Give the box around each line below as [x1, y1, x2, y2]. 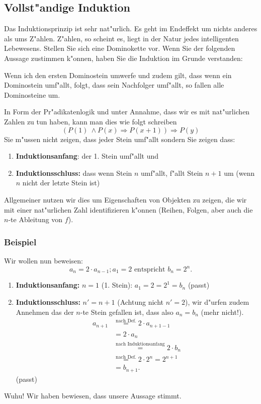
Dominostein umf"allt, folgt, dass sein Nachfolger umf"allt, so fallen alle [4, 80, 224, 90]
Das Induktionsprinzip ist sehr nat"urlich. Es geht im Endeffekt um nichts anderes [4, 23, 257, 34]
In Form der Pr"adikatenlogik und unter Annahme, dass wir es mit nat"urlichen [4, 106, 250, 117]
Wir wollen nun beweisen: [4, 255, 83, 265]
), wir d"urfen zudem [185, 297, 249, 307]
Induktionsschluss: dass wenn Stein [16, 167, 132, 178]
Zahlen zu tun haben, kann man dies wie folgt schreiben [4, 116, 177, 126]
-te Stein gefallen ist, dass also [80, 306, 173, 317]
